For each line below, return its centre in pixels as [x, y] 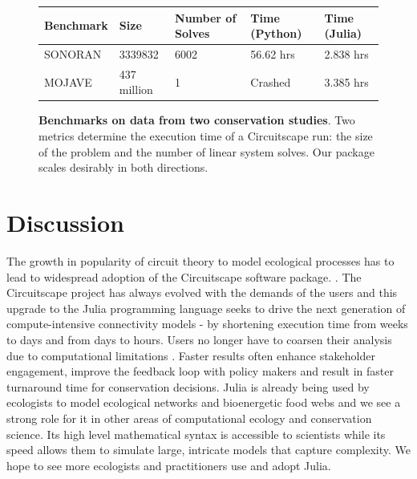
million [136, 89]
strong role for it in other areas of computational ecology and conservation [189, 418]
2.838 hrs [346, 53]
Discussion [65, 223]
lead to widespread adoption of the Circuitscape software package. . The [184, 276]
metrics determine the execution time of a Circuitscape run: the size [206, 136]
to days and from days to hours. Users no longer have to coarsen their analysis [199, 339]
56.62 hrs [273, 53]
